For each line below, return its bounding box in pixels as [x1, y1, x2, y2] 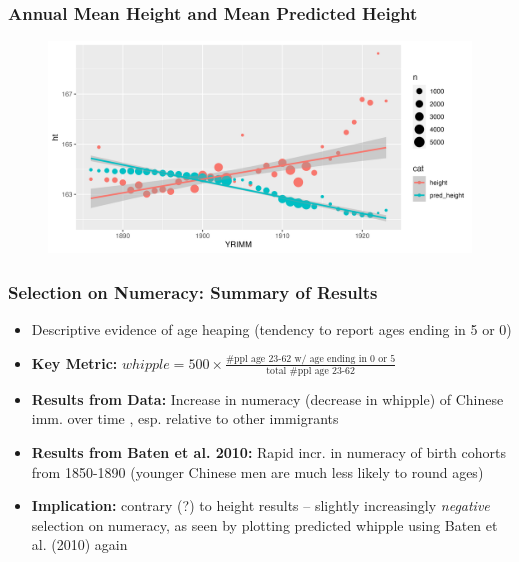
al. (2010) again [31, 534, 128, 555]
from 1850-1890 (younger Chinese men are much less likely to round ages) [31, 461, 484, 482]
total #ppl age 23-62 [266, 365, 355, 376]
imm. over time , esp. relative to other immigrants [31, 408, 339, 429]
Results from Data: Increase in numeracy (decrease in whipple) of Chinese [31, 388, 504, 409]
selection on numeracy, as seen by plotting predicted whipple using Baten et [31, 514, 498, 535]
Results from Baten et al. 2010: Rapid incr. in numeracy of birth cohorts [31, 441, 507, 462]
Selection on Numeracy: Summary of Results [8, 279, 378, 304]
